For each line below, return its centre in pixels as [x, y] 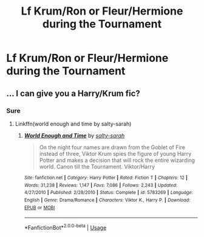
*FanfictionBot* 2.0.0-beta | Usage [65, 227]
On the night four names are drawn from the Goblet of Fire [112, 147]
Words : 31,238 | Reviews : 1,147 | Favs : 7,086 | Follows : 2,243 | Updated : [101, 185]
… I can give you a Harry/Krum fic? [73, 93]
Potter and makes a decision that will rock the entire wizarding [117, 160]
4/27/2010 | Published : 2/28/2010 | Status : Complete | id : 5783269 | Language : [108, 193]
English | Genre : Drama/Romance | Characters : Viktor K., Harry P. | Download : [107, 200]
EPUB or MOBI [39, 207]
